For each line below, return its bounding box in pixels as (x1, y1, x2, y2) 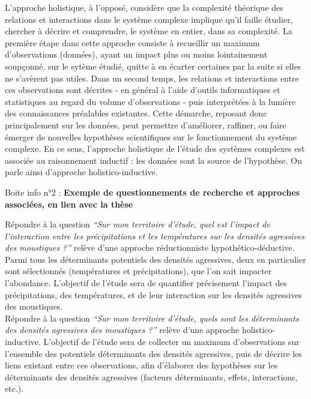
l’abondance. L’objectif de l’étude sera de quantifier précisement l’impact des (5, 277, 287, 289)
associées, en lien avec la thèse (5, 197, 133, 210)
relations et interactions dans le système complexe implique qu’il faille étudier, (5, 13, 293, 25)
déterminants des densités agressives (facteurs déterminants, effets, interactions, (5, 370, 298, 383)
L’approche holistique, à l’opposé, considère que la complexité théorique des (5, 1, 283, 13)
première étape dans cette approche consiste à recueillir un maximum (5, 36, 260, 49)
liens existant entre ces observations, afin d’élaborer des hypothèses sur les (5, 359, 278, 371)
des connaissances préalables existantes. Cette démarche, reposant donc (5, 107, 267, 119)
